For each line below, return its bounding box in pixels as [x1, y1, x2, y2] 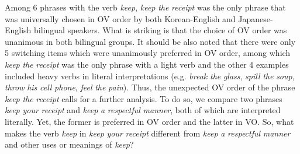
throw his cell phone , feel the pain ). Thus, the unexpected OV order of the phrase [5, 81, 295, 93]
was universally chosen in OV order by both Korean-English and [5, 12, 236, 24]
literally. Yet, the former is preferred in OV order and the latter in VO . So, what [5, 115, 294, 127]
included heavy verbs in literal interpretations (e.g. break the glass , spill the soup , [5, 69, 295, 82]
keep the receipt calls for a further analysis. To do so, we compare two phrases [5, 92, 282, 104]
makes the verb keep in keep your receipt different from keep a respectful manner [5, 127, 291, 139]
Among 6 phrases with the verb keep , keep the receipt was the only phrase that [5, 1, 286, 13]
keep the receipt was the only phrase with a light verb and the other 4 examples [5, 58, 289, 70]
